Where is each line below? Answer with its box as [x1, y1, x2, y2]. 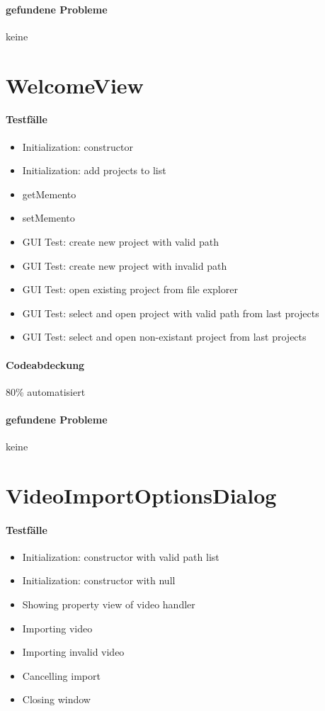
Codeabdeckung [6, 357, 85, 372]
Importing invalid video [22, 644, 125, 659]
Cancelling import [22, 668, 101, 683]
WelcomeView [6, 70, 144, 99]
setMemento [22, 210, 75, 225]
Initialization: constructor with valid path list [22, 549, 219, 564]
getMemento [22, 186, 76, 201]
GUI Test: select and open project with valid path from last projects [22, 305, 319, 320]
